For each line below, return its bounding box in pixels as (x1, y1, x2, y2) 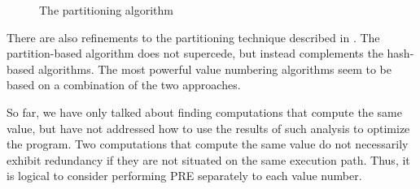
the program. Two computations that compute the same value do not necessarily (7, 135, 409, 152)
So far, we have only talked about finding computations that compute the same (7, 103, 402, 120)
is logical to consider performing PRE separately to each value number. (7, 167, 362, 184)
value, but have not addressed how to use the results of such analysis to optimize (7, 119, 410, 136)
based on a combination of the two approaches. (7, 76, 241, 93)
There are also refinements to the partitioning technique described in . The (7, 28, 380, 45)
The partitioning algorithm (39, 2, 174, 18)
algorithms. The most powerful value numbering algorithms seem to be (37, 60, 392, 77)
